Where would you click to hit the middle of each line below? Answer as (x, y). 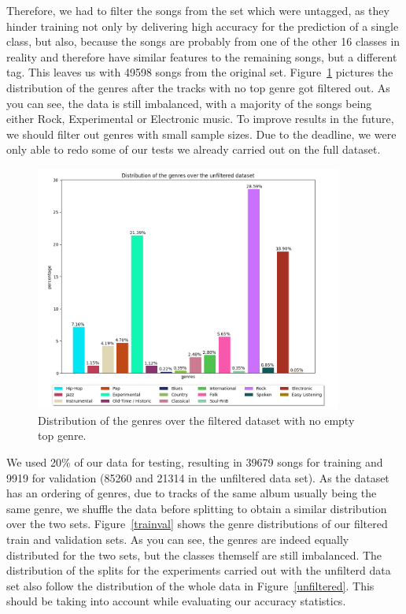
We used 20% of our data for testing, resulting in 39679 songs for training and (195, 461)
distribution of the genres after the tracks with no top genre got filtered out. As (198, 87)
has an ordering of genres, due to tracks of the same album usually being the (192, 493)
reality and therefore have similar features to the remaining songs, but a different (202, 56)
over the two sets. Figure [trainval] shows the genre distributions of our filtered (197, 524)
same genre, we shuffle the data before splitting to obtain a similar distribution (197, 508)
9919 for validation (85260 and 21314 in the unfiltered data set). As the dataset (198, 477)
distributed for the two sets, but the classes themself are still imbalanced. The (194, 554)
